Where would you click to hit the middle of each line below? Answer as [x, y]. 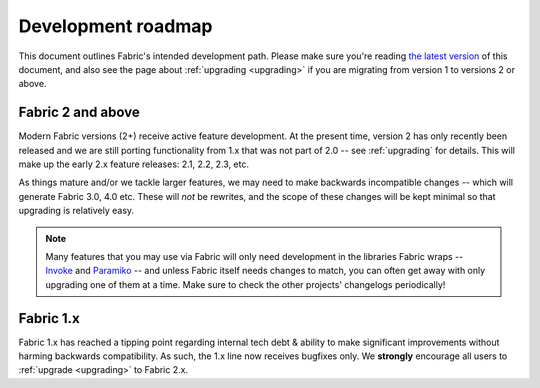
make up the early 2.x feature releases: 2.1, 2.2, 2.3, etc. [134, 164]
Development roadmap [115, 26]
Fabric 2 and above [79, 112]
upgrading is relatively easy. [76, 211]
